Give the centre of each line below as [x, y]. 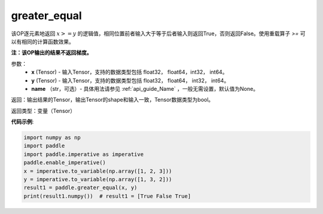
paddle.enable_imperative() [65, 163]
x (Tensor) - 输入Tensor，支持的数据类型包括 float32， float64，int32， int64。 [129, 72]
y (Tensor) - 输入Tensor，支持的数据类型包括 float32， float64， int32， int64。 [130, 80]
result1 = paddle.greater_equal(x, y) [80, 188]
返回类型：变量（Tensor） [43, 111]
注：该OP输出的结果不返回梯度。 [51, 53]
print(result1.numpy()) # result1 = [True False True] [107, 196]
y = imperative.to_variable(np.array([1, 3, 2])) [98, 179]
